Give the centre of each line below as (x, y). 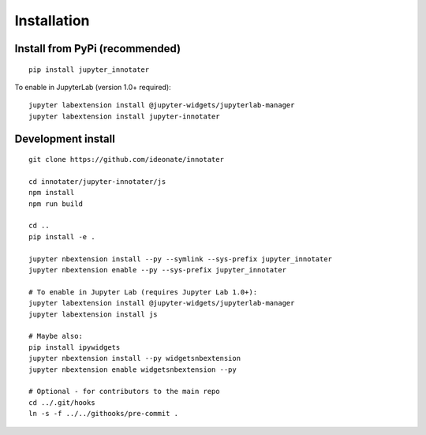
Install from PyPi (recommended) (98, 49)
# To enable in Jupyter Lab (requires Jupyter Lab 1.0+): (143, 292)
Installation (52, 21)
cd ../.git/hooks (62, 402)
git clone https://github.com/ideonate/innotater (127, 159)
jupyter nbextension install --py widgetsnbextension (135, 358)
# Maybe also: (56, 336)
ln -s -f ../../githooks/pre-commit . (104, 414)
